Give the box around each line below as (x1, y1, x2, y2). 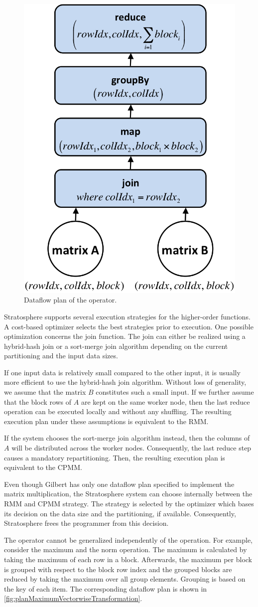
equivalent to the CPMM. (4, 462, 82, 472)
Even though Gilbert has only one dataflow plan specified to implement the (4, 478, 235, 489)
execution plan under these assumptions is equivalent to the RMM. (4, 416, 209, 426)
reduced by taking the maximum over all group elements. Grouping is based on (4, 574, 246, 584)
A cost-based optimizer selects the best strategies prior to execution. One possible (4, 321, 254, 331)
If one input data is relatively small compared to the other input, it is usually (4, 367, 241, 377)
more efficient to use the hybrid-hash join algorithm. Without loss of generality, (4, 377, 247, 387)
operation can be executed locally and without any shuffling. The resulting (4, 406, 232, 417)
